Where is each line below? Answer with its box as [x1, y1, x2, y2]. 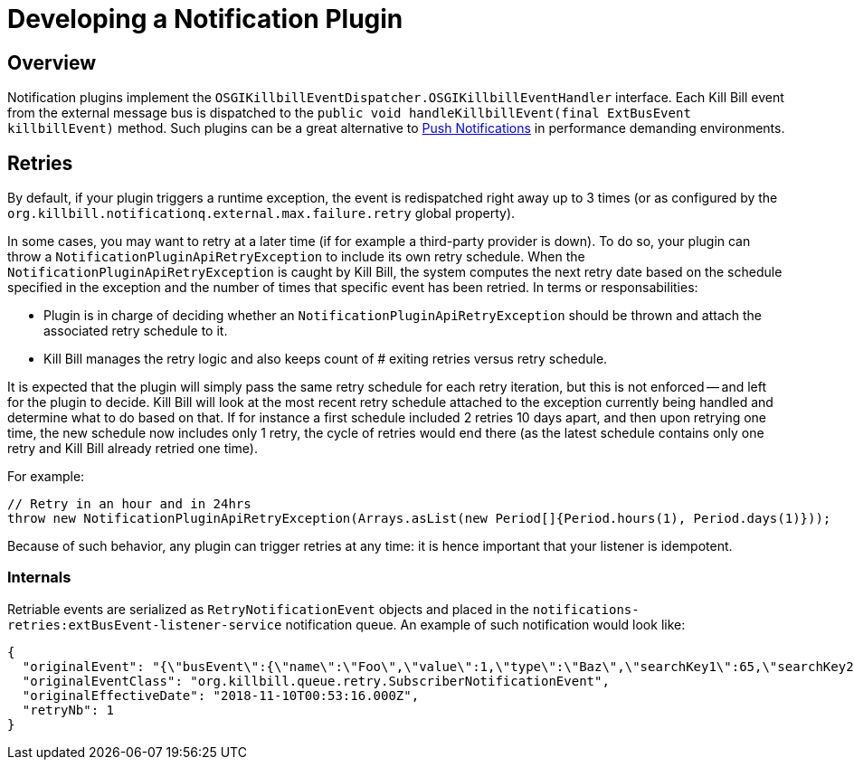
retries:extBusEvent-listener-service [7, 617, 282, 632]
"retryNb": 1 [22, 702, 115, 717]
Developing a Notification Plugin [7, 4, 403, 34]
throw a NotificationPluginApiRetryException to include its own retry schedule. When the [7, 249, 585, 265]
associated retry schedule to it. [43, 323, 228, 339]
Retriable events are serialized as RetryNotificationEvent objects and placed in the [7, 601, 529, 617]
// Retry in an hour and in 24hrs [7, 497, 251, 512]
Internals [7, 568, 71, 587]
